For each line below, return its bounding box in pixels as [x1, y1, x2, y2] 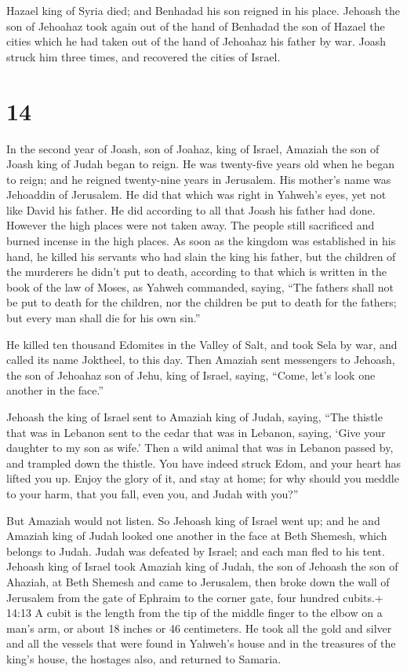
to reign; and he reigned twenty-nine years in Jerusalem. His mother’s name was [6, 171, 391, 187]
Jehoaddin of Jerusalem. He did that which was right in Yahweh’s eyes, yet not [6, 186, 387, 203]
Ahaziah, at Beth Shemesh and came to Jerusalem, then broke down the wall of [6, 573, 390, 589]
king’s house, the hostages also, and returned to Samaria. [6, 650, 282, 666]
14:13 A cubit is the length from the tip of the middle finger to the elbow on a [6, 604, 383, 621]
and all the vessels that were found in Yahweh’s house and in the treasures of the [6, 635, 396, 652]
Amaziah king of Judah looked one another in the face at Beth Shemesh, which [6, 527, 387, 544]
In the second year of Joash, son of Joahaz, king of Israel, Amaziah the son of [6, 140, 380, 156]
